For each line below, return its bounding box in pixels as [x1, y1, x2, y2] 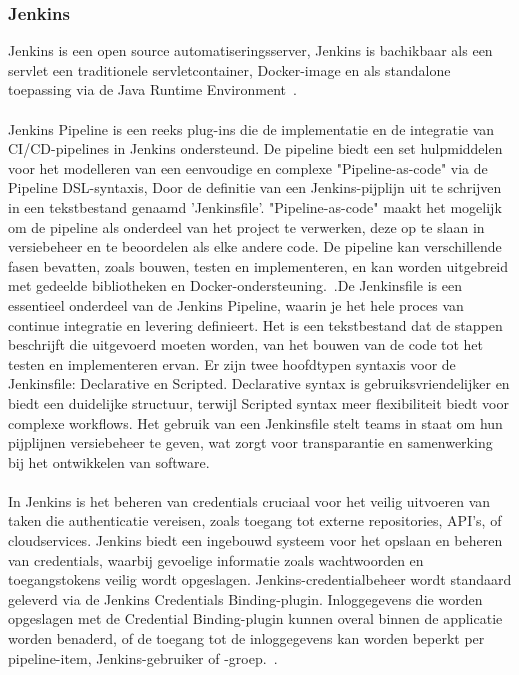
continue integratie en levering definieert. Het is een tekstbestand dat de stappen [8, 314, 503, 335]
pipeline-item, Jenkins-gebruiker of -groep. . [8, 647, 278, 668]
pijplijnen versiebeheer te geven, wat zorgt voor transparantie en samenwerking [8, 432, 493, 453]
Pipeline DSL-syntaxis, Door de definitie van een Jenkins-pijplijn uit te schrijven [8, 177, 502, 198]
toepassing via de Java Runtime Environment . [8, 79, 297, 100]
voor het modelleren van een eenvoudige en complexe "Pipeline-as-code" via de [8, 157, 488, 178]
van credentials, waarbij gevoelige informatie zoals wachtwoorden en [8, 549, 424, 570]
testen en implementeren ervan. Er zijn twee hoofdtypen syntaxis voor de [8, 353, 456, 374]
